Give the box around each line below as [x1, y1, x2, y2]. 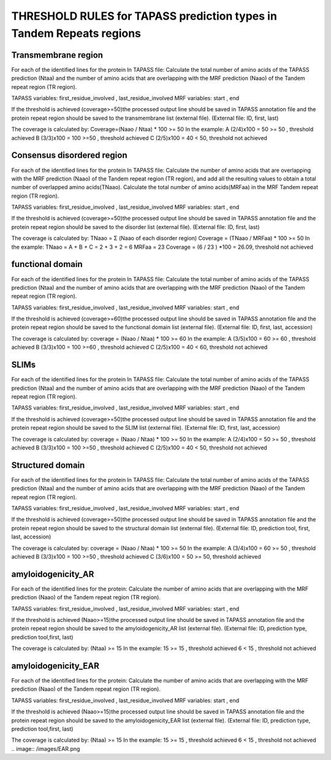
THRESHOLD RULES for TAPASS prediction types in [11, 9, 277, 23]
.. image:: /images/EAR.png [11, 745, 80, 752]
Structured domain [11, 460, 85, 470]
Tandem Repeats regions [11, 26, 141, 40]
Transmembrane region [11, 50, 104, 60]
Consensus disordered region [11, 150, 127, 161]
